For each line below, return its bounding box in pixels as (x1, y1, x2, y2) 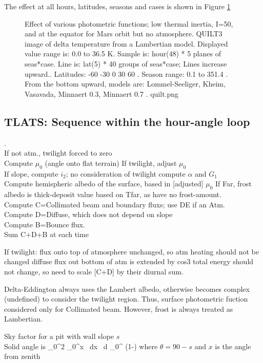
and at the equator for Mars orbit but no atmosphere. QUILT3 (25, 28, 222, 39)
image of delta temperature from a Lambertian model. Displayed (25, 38, 228, 49)
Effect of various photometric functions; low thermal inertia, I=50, (25, 18, 233, 29)
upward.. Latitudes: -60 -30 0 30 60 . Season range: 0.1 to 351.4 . (25, 68, 228, 79)
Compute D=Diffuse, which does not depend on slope (4, 209, 173, 220)
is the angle (215, 340, 251, 351)
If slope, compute (4, 168, 58, 179)
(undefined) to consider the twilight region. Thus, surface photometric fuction (4, 293, 248, 304)
